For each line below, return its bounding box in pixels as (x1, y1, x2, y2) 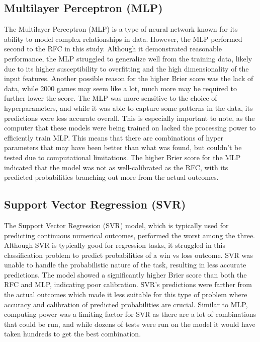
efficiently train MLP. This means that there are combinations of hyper (4, 132, 223, 143)
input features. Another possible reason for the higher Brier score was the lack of (4, 73, 253, 84)
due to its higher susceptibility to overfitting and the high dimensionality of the (4, 63, 249, 74)
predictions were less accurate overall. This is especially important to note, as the (4, 112, 255, 123)
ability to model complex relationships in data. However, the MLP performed (4, 33, 242, 44)
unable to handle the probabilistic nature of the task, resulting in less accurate (4, 259, 246, 270)
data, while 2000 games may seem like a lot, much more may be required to (4, 83, 237, 93)
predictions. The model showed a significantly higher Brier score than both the (4, 269, 247, 280)
